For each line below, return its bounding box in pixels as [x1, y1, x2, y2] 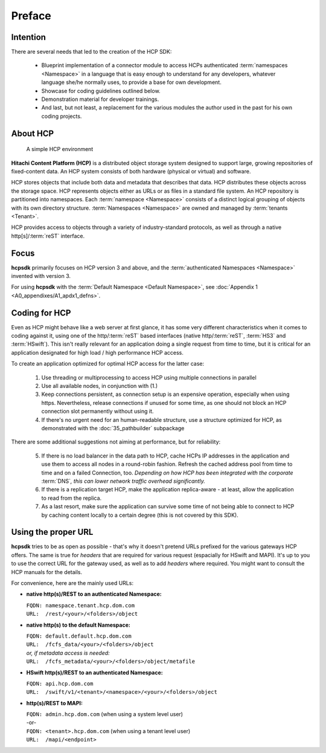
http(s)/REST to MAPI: [26, 699, 83, 706]
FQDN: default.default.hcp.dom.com [26, 632, 132, 639]
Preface [11, 9, 51, 22]
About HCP [11, 128, 54, 138]
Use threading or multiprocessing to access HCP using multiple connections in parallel [41, 373, 257, 381]
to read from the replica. [41, 494, 102, 502]
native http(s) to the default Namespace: [26, 621, 131, 629]
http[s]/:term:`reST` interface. [11, 232, 85, 239]
